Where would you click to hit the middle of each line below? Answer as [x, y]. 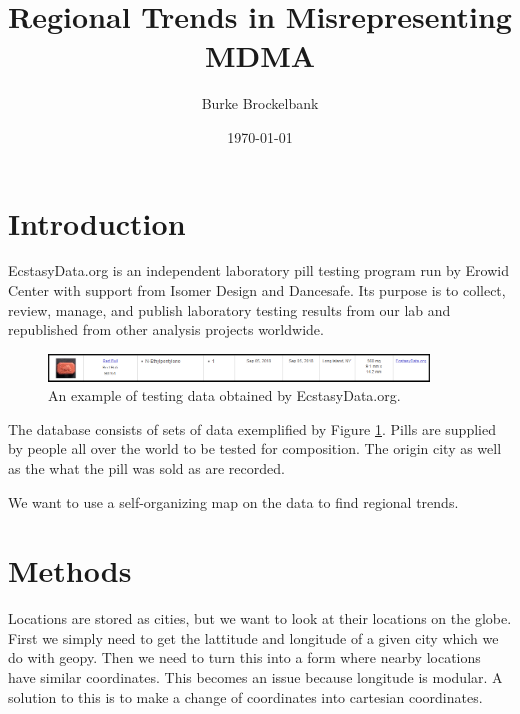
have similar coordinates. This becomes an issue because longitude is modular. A [255, 677]
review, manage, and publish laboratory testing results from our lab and [229, 309]
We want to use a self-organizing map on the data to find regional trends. [233, 501]
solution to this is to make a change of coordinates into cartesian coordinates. [245, 696]
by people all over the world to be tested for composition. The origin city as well [255, 448]
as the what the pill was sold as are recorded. [146, 467]
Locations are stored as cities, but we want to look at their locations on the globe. [260, 618]
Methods [70, 570]
